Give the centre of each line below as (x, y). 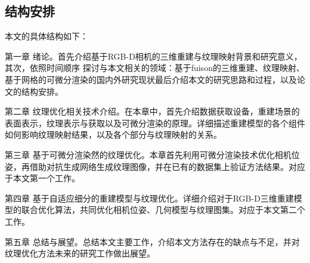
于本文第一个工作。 (42, 178)
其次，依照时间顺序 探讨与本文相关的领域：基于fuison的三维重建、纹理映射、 (155, 68)
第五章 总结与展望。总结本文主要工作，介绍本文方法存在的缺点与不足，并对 (152, 241)
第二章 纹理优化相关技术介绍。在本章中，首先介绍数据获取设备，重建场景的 (152, 111)
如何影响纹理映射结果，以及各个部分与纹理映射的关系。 (113, 134)
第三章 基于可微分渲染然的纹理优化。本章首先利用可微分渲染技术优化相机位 (152, 154)
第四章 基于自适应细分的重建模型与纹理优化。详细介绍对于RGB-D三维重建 (149, 198)
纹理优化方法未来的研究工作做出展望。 (80, 253)
